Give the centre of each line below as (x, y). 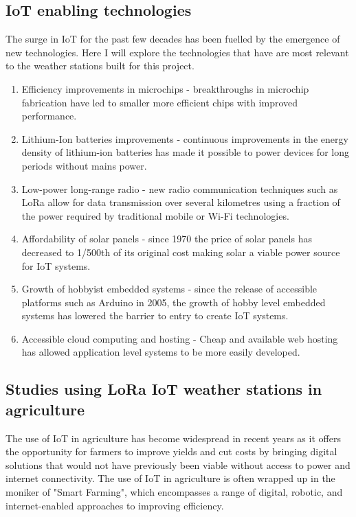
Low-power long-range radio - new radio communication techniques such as (180, 188)
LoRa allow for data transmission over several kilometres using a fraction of (181, 202)
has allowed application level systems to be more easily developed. (161, 352)
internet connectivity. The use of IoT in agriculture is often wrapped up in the (170, 478)
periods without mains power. (84, 165)
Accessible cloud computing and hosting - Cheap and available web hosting (180, 338)
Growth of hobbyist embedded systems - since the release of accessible (169, 289)
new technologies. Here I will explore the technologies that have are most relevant (177, 52)
